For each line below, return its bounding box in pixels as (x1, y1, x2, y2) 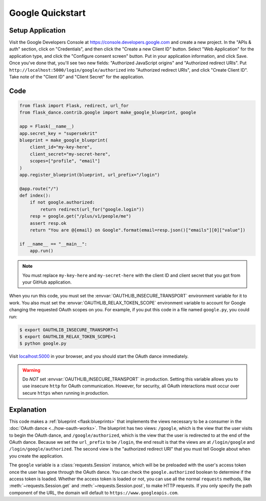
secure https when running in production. (22, 390, 109, 396)
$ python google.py (19, 341, 66, 346)
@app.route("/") (19, 186, 59, 191)
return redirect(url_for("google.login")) (40, 207, 145, 212)
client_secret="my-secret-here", (30, 151, 111, 157)
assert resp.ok (30, 220, 66, 226)
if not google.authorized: (30, 200, 96, 205)
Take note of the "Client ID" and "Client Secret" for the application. (9, 74, 145, 80)
